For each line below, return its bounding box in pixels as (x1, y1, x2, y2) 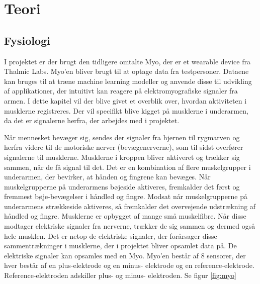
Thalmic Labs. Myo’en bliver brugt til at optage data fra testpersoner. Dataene (4, 66, 249, 76)
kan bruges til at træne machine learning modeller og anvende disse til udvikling (4, 75, 252, 86)
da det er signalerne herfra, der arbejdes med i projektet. (4, 115, 180, 126)
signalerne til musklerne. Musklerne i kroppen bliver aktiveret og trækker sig (4, 151, 240, 162)
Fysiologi (4, 32, 50, 48)
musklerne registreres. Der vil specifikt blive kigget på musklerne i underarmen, (4, 105, 248, 116)
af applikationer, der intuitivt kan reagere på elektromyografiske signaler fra (4, 85, 238, 96)
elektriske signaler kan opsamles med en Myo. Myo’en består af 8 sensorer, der (4, 250, 246, 260)
